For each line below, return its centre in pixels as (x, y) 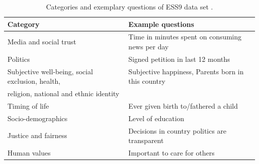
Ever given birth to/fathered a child (183, 106)
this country (147, 81)
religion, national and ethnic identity (64, 93)
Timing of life (28, 106)
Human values (29, 153)
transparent (146, 140)
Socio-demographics (38, 118)
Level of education (156, 118)
